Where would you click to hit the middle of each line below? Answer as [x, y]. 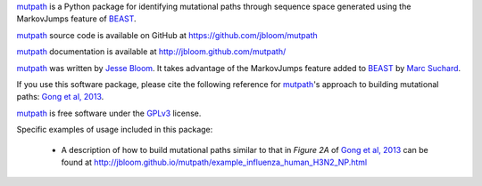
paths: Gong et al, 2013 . [60, 97]
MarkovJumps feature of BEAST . [77, 19]
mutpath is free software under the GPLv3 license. [109, 113]
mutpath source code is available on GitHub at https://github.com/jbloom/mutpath [167, 35]
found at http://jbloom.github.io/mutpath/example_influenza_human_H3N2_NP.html [214, 162]
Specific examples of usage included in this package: [115, 130]
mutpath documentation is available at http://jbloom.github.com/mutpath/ [151, 52]
